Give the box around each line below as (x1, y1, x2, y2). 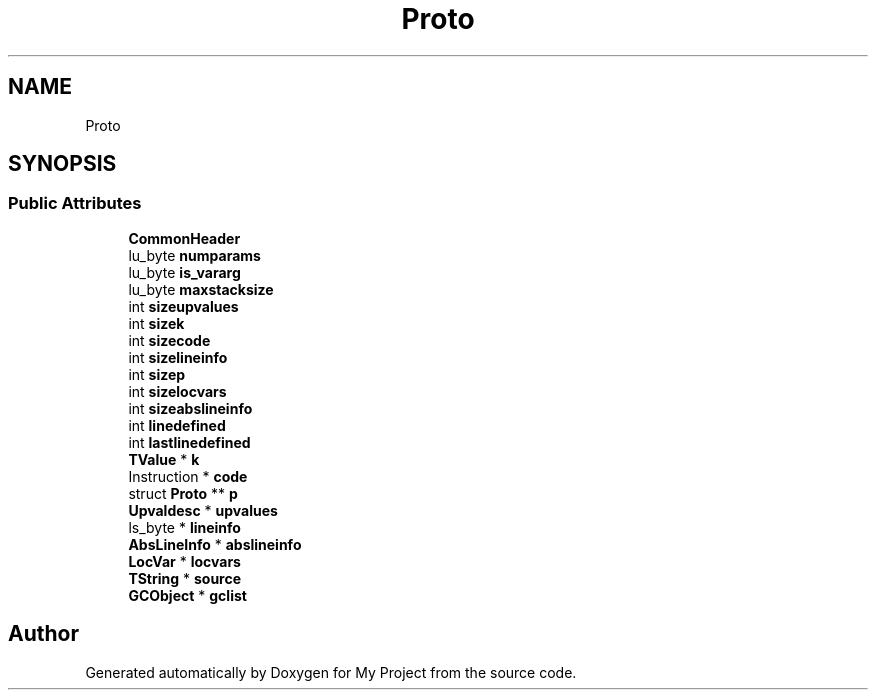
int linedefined (128, 416, 226, 434)
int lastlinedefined (128, 433, 251, 451)
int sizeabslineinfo (128, 399, 253, 417)
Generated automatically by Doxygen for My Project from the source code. (85, 663, 577, 681)
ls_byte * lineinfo (128, 518, 241, 536)
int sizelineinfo (128, 348, 228, 366)
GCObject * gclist (128, 586, 247, 604)
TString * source (128, 569, 242, 587)
